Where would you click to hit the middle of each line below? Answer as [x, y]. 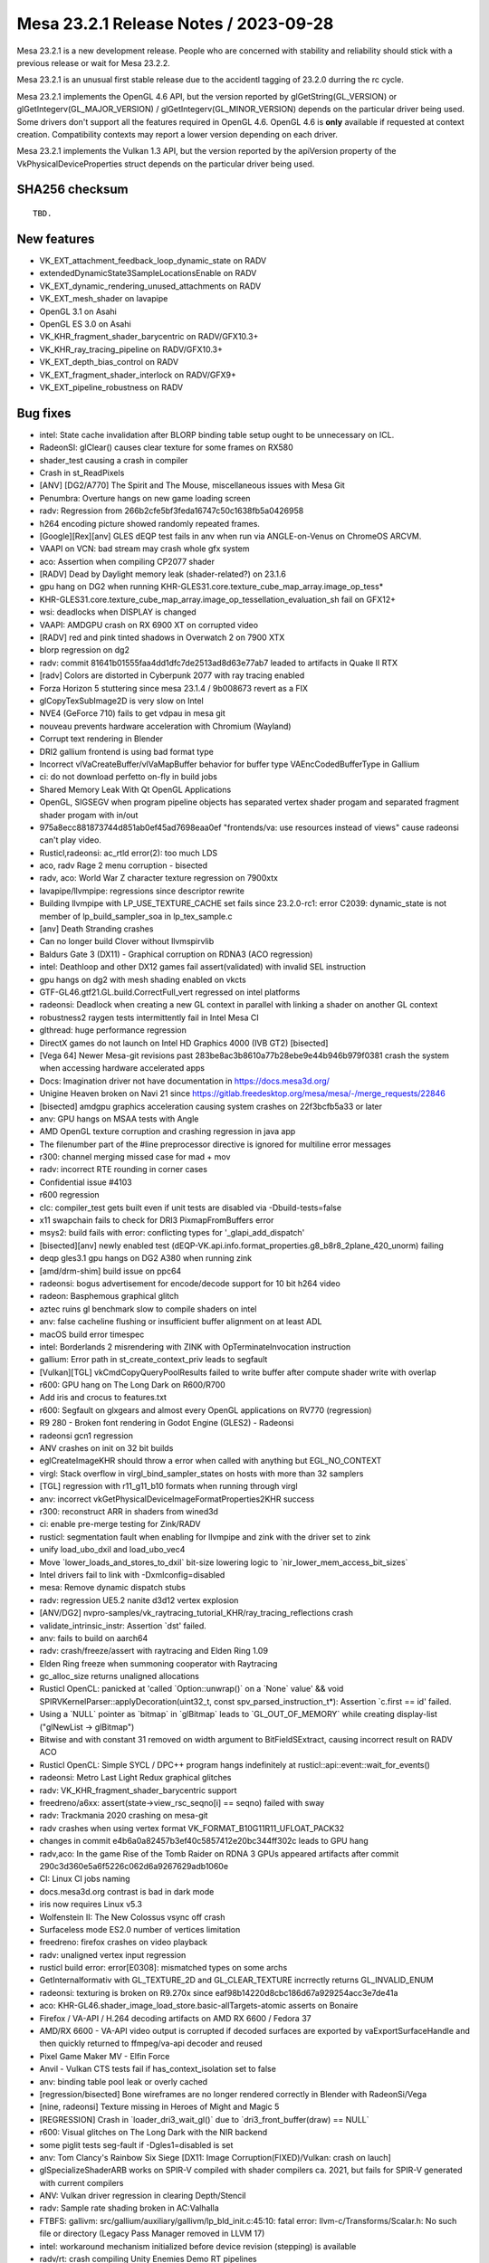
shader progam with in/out [89, 815]
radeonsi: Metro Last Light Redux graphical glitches [135, 1778]
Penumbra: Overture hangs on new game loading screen [145, 498]
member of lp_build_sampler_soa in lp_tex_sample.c [136, 916]
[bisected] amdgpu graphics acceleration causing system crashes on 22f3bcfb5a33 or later [211, 1106]
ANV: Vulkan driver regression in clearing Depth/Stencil [143, 2196]
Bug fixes [44, 413]
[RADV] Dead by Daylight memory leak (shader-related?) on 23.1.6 [163, 574]
